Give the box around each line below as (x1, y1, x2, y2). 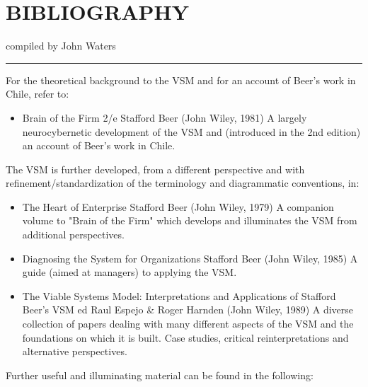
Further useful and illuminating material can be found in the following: (6, 367, 314, 382)
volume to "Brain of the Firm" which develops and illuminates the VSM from (22, 213, 357, 228)
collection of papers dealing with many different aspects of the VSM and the (22, 316, 354, 331)
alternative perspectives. (22, 344, 127, 359)
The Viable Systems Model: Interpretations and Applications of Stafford (22, 288, 336, 303)
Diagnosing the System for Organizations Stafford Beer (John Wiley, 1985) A (22, 250, 358, 265)
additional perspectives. (22, 227, 125, 242)
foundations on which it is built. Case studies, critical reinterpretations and (22, 330, 349, 345)
